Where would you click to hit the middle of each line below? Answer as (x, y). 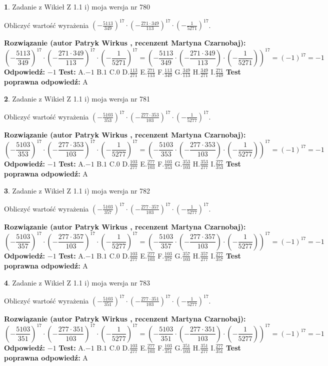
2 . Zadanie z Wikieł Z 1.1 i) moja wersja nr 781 (77, 98)
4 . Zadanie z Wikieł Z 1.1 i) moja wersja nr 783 (77, 282)
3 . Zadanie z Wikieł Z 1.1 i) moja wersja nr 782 (77, 190)
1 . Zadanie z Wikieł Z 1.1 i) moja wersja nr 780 (77, 6)
